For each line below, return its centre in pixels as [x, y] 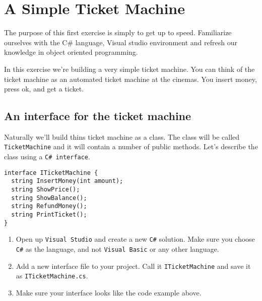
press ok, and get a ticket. [44, 89]
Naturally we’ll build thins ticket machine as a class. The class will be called [122, 136]
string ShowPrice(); [46, 190]
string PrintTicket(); [49, 215]
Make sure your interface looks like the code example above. [109, 293]
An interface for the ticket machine [98, 116]
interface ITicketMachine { [51, 173]
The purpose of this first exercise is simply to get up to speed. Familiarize [118, 32]
